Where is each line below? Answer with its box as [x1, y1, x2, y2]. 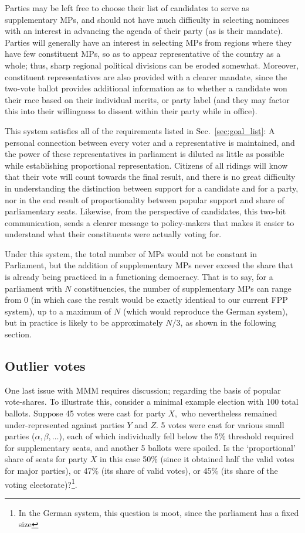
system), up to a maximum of [5, 305, 111, 317]
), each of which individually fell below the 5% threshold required [59, 430, 294, 442]
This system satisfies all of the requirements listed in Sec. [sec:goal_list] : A [5, 124, 275, 136]
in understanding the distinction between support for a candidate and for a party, [5, 182, 299, 194]
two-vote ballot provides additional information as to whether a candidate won [5, 82, 287, 94]
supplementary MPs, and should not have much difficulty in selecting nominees [5, 13, 289, 25]
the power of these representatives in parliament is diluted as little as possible [5, 148, 284, 160]
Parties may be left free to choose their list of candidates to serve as [5, 2, 249, 13]
